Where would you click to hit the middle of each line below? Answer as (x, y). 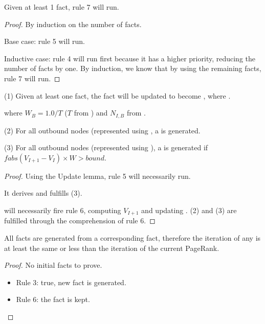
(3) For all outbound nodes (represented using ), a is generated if (106, 147)
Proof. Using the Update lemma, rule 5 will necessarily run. (97, 176)
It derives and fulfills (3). (43, 193)
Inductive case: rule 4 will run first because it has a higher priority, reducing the (130, 58)
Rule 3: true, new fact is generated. (71, 282)
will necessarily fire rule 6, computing (63, 210)
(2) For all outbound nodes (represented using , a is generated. (102, 130)
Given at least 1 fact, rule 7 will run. (62, 7)
